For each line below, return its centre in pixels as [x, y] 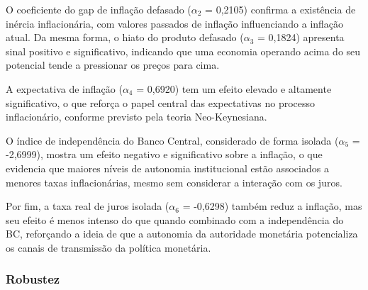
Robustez [33, 279]
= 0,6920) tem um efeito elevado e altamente [234, 88]
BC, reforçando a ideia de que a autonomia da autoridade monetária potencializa [182, 234]
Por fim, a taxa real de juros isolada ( [88, 206]
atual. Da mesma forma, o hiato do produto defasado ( [125, 37]
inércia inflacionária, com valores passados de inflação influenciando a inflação [175, 23]
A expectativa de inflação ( [64, 88]
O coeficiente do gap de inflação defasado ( [99, 9]
